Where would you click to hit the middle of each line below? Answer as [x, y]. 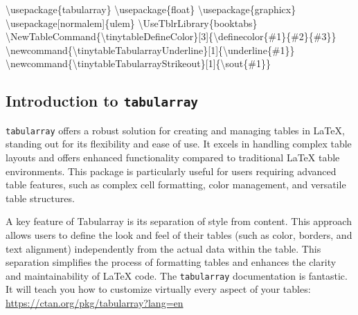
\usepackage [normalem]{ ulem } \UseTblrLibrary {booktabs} [132, 22]
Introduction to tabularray [102, 101]
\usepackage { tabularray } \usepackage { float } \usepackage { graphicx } [151, 9]
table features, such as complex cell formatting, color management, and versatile [176, 184]
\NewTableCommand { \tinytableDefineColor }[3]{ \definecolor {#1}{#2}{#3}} [171, 36]
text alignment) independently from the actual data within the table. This [163, 248]
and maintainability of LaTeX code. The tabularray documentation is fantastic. [177, 275]
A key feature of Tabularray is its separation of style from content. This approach [179, 221]
